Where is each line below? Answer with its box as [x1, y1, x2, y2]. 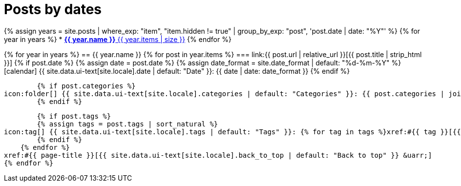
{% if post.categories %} [37, 82, 136, 90]
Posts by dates [4, 1, 102, 18]
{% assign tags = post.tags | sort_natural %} [37, 120, 218, 128]
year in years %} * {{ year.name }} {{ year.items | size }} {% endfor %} [4, 35, 231, 43]
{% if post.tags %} [37, 112, 111, 120]
